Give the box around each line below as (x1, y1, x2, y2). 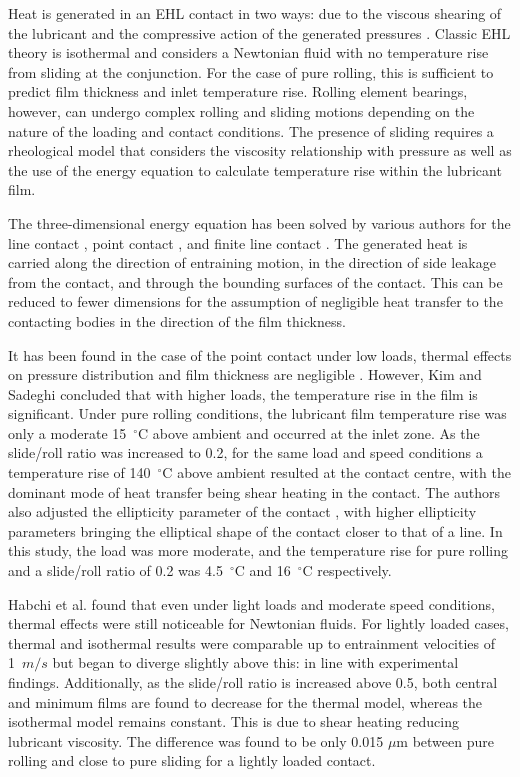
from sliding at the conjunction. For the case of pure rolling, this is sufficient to (8, 61, 494, 82)
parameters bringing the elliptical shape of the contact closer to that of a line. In (8, 520, 503, 541)
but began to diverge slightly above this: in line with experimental (52, 652, 459, 673)
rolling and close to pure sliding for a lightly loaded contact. (8, 750, 376, 771)
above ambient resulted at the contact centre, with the (177, 462, 511, 483)
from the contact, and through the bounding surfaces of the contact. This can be (8, 271, 503, 292)
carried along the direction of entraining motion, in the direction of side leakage (8, 252, 496, 273)
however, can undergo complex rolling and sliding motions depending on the (8, 100, 475, 121)
